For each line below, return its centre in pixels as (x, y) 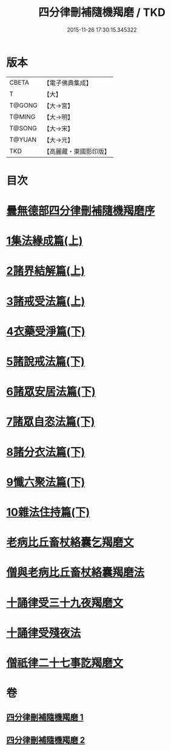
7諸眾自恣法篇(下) (51, 422)
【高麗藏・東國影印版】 (77, 151)
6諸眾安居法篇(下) (51, 392)
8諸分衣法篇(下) (46, 452)
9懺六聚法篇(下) (46, 482)
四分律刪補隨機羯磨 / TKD (102, 12)
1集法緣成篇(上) (45, 241)
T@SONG (23, 128)
